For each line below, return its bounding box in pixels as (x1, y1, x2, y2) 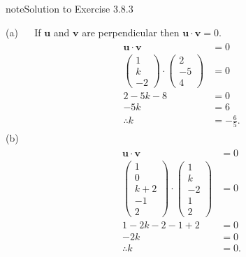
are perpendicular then (82, 24, 180, 39)
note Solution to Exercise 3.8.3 (6, 1, 133, 15)
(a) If (6, 24, 41, 39)
